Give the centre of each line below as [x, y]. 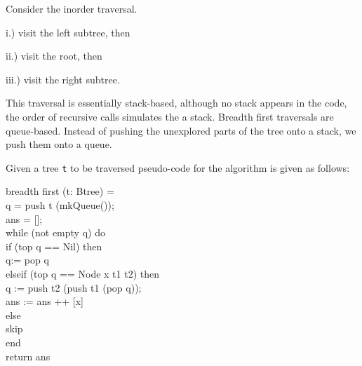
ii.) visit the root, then [54, 56]
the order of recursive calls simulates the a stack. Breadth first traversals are [170, 116]
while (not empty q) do [55, 232]
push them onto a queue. [59, 144]
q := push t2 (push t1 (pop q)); [74, 287]
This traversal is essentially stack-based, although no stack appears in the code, [176, 103]
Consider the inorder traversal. [72, 8]
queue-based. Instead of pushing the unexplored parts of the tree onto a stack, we [181, 130]
